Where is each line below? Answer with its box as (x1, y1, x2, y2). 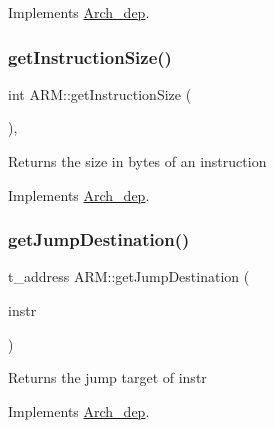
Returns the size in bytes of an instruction (8, 151, 267, 171)
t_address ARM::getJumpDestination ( (8, 266, 250, 287)
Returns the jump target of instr (8, 367, 207, 388)
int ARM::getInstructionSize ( (8, 83, 192, 104)
